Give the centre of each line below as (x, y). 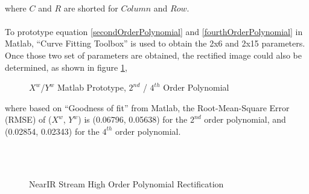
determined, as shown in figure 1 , (66, 67)
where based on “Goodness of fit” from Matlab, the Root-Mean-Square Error (147, 107)
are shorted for (91, 8)
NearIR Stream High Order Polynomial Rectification (126, 183)
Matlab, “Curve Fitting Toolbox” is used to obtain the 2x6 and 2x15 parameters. (155, 43)
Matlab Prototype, (91, 87)
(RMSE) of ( (28, 119)
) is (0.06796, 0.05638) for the (133, 119)
